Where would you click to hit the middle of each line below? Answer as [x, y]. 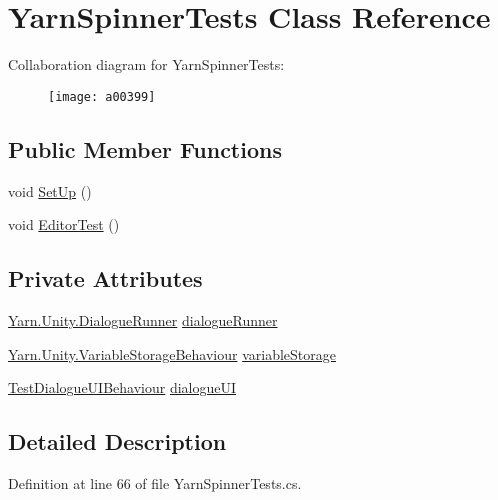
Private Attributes [105, 278]
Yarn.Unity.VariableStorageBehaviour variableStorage [172, 353]
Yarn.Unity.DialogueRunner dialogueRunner [143, 319]
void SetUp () [50, 190]
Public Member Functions [145, 148]
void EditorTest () [64, 224]
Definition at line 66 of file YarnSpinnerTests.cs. [155, 482]
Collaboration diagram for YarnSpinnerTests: [146, 64]
